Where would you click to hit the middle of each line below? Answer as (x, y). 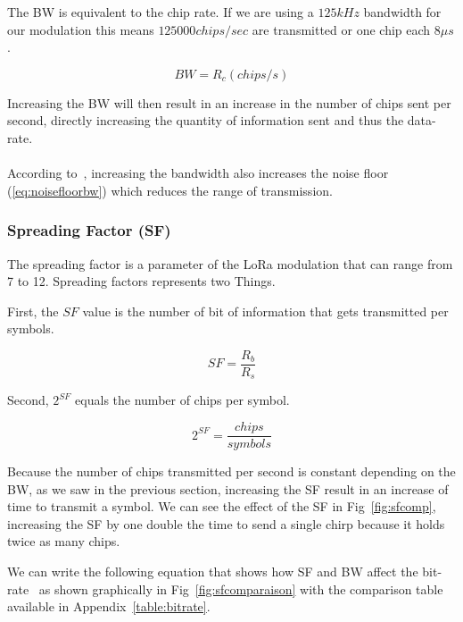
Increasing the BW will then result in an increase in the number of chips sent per (229, 102)
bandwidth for (402, 12)
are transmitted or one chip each (341, 29)
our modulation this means (81, 29)
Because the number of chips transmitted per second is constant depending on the (231, 471)
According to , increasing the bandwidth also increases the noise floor (198, 173)
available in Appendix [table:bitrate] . (109, 606)
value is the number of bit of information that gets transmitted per (265, 311)
